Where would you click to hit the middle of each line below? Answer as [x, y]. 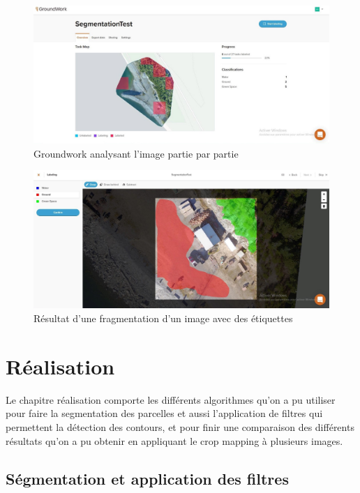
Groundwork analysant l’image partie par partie [136, 153]
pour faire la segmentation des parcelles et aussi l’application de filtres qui [164, 413]
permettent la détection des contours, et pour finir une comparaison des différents [180, 426]
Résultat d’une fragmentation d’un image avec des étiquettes [163, 318]
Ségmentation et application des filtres [147, 478]
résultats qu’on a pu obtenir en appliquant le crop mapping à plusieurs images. [174, 440]
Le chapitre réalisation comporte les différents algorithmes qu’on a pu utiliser [171, 399]
